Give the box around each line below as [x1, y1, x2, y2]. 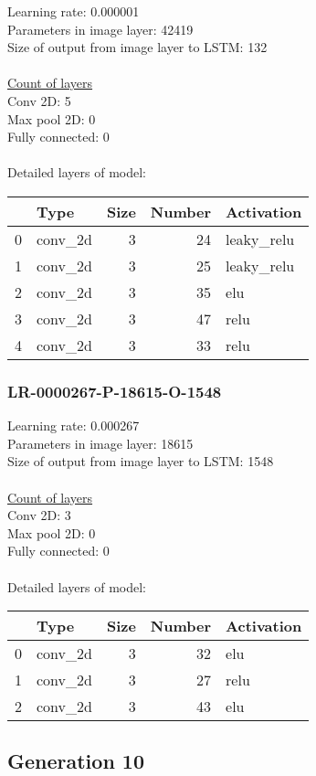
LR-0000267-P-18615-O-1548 [7, 379, 222, 402]
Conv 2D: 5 [7, 90, 71, 110]
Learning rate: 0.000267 [7, 416, 140, 435]
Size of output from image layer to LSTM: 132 [7, 37, 268, 57]
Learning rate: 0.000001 [7, 2, 140, 20]
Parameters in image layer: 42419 [7, 19, 194, 38]
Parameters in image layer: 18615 [7, 433, 194, 452]
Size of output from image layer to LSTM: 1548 [7, 452, 274, 471]
